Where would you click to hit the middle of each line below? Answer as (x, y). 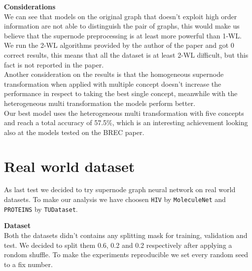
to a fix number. (28, 264)
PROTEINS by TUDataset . (41, 209)
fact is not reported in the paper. (54, 64)
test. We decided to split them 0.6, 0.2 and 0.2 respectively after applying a (118, 245)
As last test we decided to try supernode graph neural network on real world (120, 189)
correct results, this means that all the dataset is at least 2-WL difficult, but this (126, 54)
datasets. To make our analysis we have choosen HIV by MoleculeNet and (115, 199)
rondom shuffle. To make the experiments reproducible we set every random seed (126, 254)
